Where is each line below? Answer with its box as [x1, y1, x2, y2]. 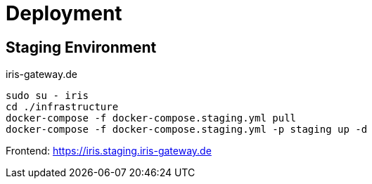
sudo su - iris [6, 90, 89, 102]
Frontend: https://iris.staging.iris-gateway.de [6, 145, 212, 157]
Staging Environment [6, 38, 157, 56]
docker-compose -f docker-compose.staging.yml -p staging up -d [6, 124, 368, 136]
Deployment [6, 1, 122, 25]
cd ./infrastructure [6, 101, 119, 113]
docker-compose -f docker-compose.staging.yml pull [6, 112, 297, 124]
